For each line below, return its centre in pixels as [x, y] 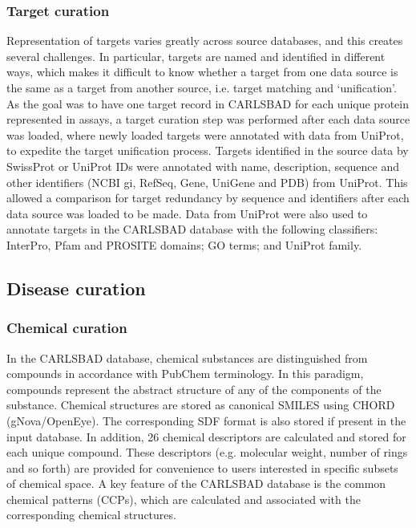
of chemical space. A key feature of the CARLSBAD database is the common [196, 483]
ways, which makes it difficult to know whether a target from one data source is [202, 72]
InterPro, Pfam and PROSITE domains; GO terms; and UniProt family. [184, 244]
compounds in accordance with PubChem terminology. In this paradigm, [185, 374]
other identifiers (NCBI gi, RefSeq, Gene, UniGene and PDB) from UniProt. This [207, 182]
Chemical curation [67, 328]
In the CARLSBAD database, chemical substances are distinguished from [187, 357]
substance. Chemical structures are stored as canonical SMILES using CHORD [201, 405]
